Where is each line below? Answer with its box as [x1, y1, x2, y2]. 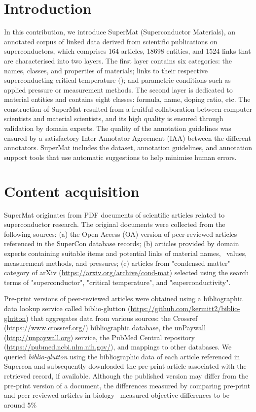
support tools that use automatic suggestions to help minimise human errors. [4, 152, 237, 162]
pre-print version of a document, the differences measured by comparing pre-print [4, 380, 251, 390]
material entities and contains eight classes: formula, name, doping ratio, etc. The [4, 94, 251, 104]
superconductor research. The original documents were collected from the [4, 219, 225, 229]
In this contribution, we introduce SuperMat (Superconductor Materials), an [4, 27, 236, 37]
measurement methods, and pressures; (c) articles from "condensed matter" [4, 257, 230, 268]
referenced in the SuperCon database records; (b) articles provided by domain [4, 238, 239, 249]
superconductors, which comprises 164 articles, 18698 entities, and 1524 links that [4, 46, 251, 56]
